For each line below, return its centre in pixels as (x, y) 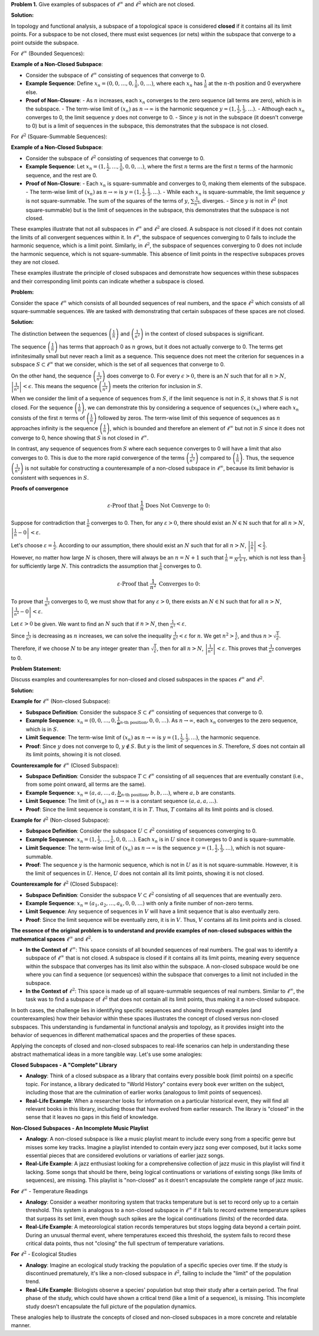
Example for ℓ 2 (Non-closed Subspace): (60, 820)
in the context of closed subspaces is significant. (204, 333)
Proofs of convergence (40, 489)
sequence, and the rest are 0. (61, 175)
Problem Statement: (36, 669)
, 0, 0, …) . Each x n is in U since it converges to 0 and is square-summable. (204, 840)
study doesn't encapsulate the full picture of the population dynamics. (111, 1306)
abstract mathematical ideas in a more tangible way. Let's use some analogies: (107, 1054)
